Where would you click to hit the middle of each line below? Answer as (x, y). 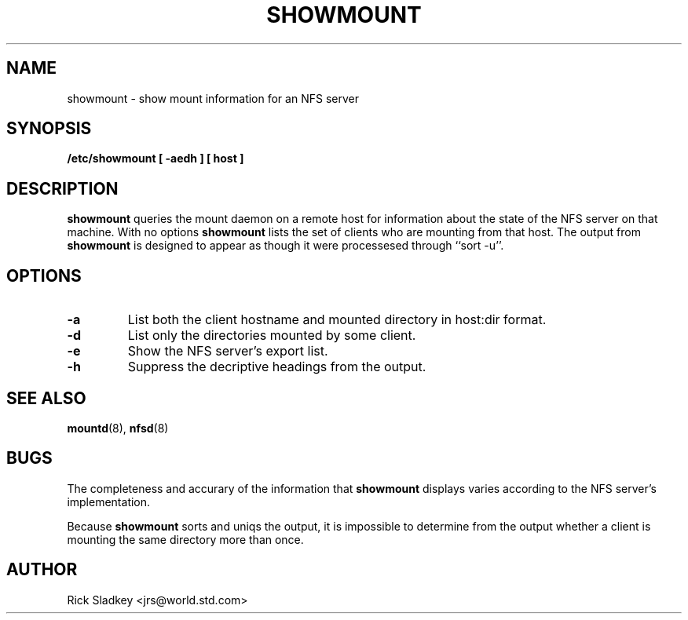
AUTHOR (42, 570)
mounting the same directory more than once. (185, 539)
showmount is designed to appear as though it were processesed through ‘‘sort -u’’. (285, 246)
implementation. (109, 501)
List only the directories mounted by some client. (272, 336)
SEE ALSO (46, 398)
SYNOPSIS (49, 129)
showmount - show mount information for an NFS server (213, 98)
